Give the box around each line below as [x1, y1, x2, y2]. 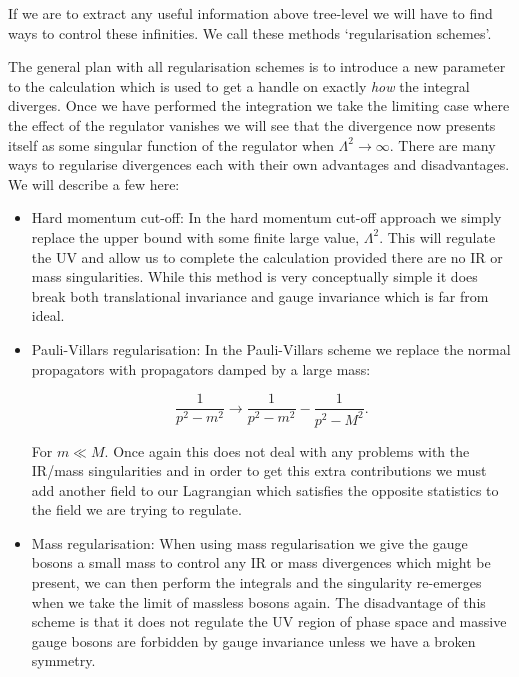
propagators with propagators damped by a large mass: [31, 358, 371, 379]
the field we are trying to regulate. [31, 499, 242, 520]
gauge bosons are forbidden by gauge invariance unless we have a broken [31, 630, 476, 651]
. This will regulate [379, 226, 496, 247]
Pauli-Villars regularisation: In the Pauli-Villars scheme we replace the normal [31, 338, 511, 359]
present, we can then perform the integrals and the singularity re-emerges [31, 572, 482, 593]
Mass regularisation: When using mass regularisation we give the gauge [31, 532, 468, 553]
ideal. [31, 305, 65, 326]
